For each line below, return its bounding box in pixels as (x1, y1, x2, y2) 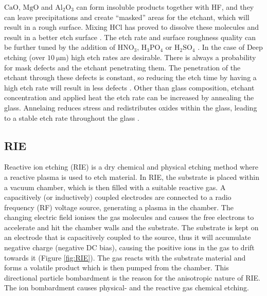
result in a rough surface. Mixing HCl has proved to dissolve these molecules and (4, 22, 259, 32)
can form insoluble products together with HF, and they (76, 2, 254, 12)
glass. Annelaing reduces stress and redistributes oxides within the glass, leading (4, 102, 257, 113)
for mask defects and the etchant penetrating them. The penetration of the (4, 62, 241, 72)
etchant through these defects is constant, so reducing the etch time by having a (4, 72, 257, 83)
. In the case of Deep (198, 42, 263, 52)
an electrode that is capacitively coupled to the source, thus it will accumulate (4, 232, 251, 243)
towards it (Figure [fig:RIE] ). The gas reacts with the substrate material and (4, 252, 246, 263)
